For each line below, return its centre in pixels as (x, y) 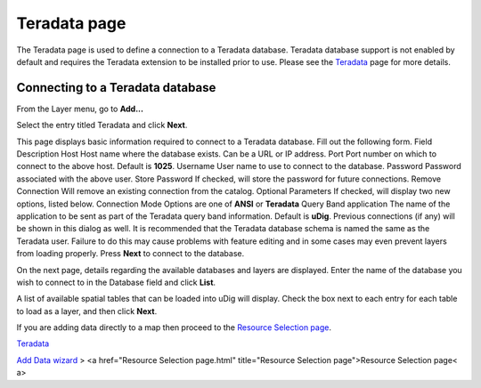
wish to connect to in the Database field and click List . (116, 282)
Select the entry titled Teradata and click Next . (102, 125)
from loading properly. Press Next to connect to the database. (130, 254)
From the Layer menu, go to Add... (80, 109)
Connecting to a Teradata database (116, 88)
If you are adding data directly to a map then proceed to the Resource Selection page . (174, 327)
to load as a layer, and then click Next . (87, 311)
